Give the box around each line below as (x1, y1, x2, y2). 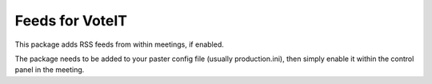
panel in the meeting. (14, 65, 85, 74)
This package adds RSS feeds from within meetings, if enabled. (14, 40, 224, 49)
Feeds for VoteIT (14, 12, 128, 29)
